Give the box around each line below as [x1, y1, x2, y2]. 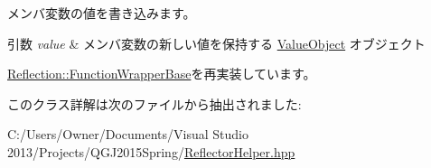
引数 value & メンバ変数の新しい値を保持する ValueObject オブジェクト [7, 33, 426, 52]
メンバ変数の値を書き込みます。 [7, 4, 196, 22]
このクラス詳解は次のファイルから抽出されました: [7, 94, 302, 113]
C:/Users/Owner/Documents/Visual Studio [7, 125, 248, 144]
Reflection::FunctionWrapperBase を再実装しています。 [7, 64, 316, 83]
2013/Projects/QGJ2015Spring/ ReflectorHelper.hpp [7, 142, 295, 161]
